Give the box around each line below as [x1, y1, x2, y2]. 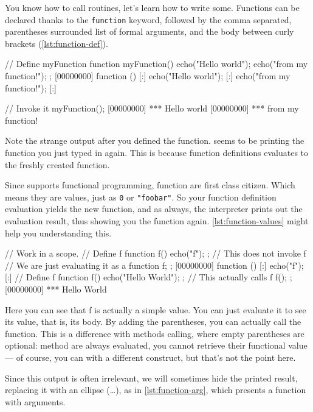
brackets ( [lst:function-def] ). [5, 37, 108, 49]
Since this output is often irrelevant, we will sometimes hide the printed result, [5, 371, 298, 384]
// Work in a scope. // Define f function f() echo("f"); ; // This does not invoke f [5, 247, 306, 260]
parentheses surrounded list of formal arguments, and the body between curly [5, 25, 294, 38]
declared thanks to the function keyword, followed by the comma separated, [5, 13, 292, 26]
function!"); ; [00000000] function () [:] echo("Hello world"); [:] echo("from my [5, 69, 291, 82]
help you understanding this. [5, 226, 112, 239]
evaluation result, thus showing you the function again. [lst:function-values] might [5, 215, 309, 227]
